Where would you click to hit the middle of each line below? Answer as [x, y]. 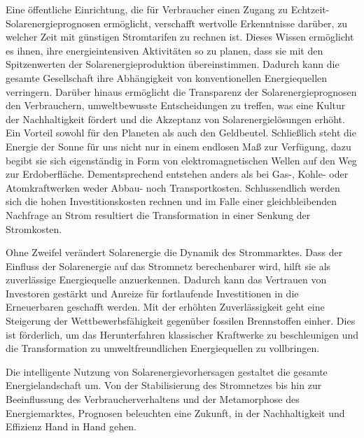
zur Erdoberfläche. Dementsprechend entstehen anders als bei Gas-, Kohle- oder [177, 174]
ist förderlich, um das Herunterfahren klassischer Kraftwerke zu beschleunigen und [182, 334]
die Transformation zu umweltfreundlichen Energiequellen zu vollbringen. [163, 348]
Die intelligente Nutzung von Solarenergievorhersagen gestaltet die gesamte [167, 371]
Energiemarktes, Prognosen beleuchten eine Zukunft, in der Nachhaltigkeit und [175, 412]
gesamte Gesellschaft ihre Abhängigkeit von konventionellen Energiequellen [167, 77]
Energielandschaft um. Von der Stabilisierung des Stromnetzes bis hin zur [164, 385]
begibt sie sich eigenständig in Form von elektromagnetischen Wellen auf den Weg [181, 160]
